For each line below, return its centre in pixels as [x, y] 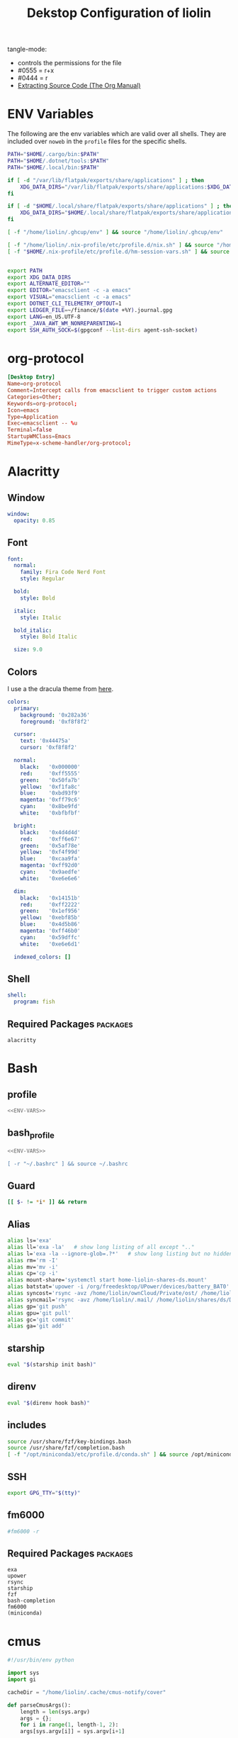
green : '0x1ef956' [50, 911]
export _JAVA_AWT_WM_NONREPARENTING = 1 [64, 323]
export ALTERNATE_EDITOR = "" [49, 284]
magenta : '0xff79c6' [50, 800]
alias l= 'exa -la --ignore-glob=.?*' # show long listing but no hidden [120, 1254]
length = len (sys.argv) [55, 1712]
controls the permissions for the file [69, 63]
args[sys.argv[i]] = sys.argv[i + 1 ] [73, 1732]
